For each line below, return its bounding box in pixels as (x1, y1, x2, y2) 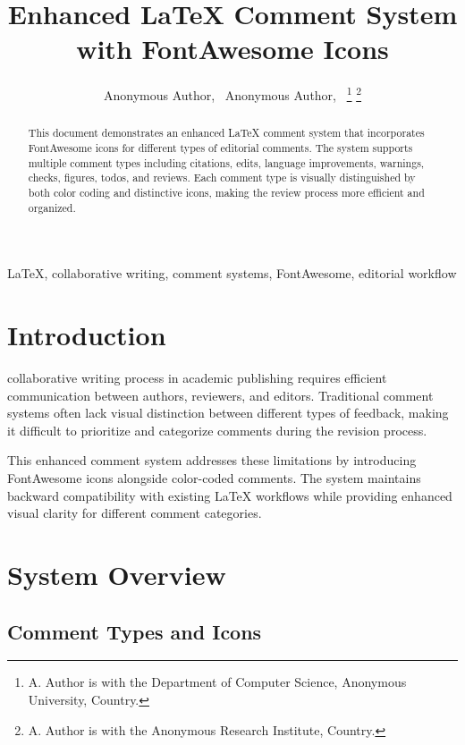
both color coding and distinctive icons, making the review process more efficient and (28, 184, 425, 199)
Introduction (7, 317, 166, 353)
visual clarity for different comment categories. (7, 504, 262, 522)
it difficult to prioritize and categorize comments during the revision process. (7, 420, 427, 439)
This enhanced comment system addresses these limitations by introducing (7, 451, 417, 470)
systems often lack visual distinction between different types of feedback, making (7, 403, 449, 422)
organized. (28, 199, 76, 215)
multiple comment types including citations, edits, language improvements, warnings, (28, 155, 425, 170)
